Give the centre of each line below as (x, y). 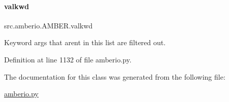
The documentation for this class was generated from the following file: (115, 76)
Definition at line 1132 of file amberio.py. (68, 59)
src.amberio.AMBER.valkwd (48, 25)
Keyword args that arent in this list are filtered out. (85, 42)
